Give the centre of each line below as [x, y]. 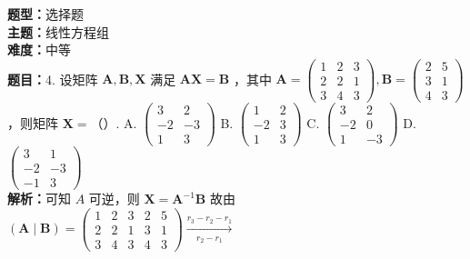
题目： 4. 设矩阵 [53, 79]
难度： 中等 [39, 50]
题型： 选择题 [45, 14]
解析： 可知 [39, 199]
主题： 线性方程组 [58, 31]
